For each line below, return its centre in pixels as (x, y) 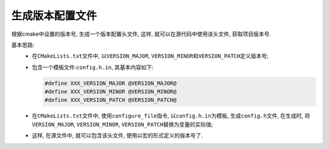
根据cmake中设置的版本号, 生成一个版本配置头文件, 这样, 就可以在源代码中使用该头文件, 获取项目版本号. (141, 34)
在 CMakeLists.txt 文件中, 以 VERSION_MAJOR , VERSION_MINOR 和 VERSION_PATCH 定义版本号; (150, 56)
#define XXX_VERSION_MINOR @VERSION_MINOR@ (111, 92)
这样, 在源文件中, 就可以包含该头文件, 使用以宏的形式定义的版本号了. (117, 136)
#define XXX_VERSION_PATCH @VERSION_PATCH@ (111, 100)
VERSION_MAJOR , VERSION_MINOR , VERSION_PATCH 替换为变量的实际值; (122, 124)
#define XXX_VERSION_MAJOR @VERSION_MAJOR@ (111, 83)
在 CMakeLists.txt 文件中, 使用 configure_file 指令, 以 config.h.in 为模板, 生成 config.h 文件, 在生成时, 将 (171, 116)
